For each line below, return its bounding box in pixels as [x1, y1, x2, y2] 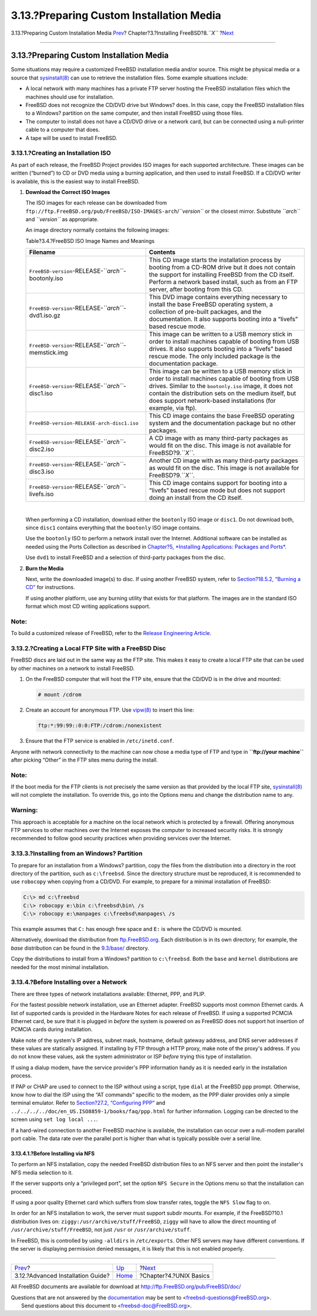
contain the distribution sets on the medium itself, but [149, 389, 296, 398]
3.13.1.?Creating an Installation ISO [11, 149, 112, 157]
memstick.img [29, 349, 68, 357]
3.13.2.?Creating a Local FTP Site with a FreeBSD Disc [11, 644, 166, 653]
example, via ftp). [149, 404, 197, 412]
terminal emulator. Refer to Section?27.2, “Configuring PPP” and [11, 1100, 166, 1107]
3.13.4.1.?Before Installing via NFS [11, 1150, 95, 1157]
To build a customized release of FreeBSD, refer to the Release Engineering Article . [11, 630, 211, 637]
